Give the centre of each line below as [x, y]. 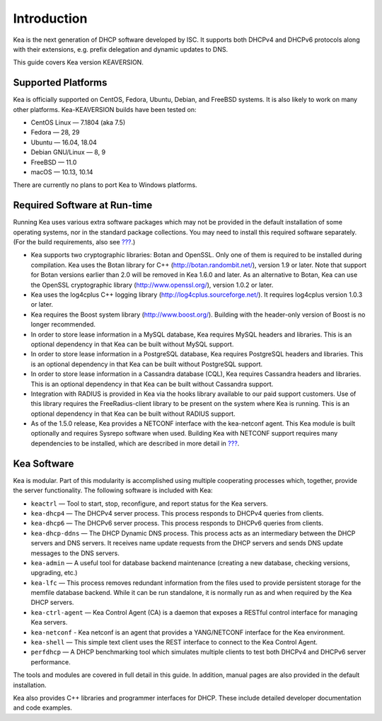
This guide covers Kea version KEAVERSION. [79, 62]
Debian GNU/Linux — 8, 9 [68, 152]
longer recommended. [63, 324]
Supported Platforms [60, 83]
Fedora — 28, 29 [55, 132]
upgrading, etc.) [54, 573]
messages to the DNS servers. [75, 553]
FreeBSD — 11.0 [54, 162]
